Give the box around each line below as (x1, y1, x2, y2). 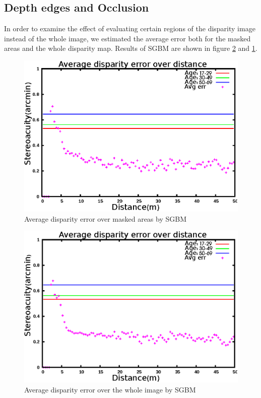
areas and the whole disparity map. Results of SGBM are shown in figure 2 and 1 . (4, 43, 257, 53)
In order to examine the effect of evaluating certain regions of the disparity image (4, 23, 255, 34)
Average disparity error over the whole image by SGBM (24, 384, 196, 394)
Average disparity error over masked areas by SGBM (24, 213, 186, 224)
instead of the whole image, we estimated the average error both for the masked (4, 33, 251, 43)
